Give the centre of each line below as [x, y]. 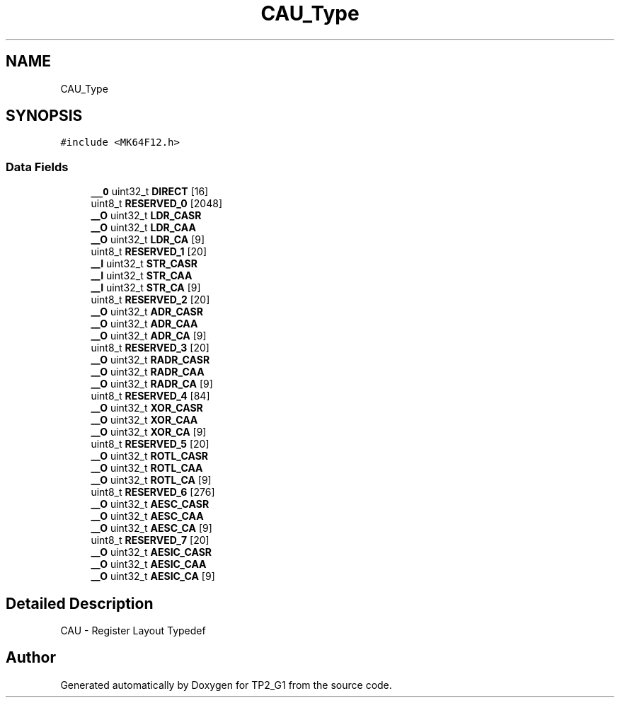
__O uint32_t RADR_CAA [148, 372]
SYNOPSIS [44, 116]
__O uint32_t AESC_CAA [147, 516]
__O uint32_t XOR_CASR [147, 408]
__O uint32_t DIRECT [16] [150, 192]
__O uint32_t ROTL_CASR [149, 456]
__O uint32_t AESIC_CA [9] [153, 576]
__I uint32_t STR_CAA [142, 276]
